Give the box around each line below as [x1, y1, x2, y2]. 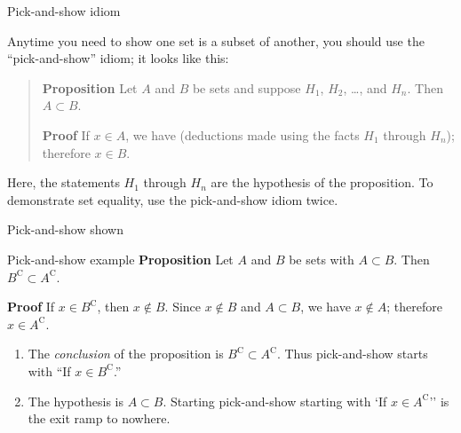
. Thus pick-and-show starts [276, 344, 428, 363]
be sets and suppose [192, 78, 301, 97]
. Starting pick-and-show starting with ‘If [163, 391, 387, 410]
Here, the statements [7, 173, 120, 192]
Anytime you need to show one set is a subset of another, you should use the [7, 31, 425, 50]
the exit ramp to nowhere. [28, 409, 171, 428]
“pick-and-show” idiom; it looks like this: [7, 49, 229, 67]
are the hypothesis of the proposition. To [211, 173, 433, 192]
